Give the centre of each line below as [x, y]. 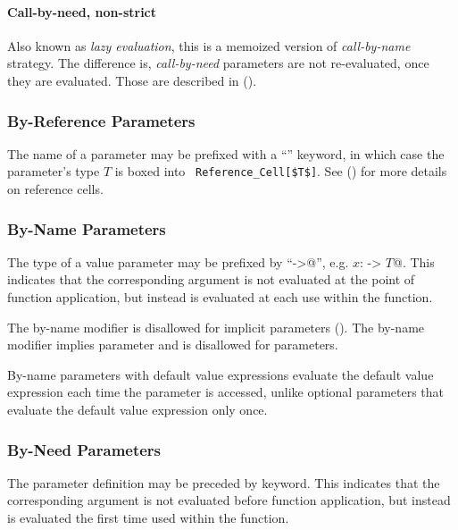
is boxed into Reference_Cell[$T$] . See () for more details [281, 171]
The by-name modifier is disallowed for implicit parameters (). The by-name [216, 327]
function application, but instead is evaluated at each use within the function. [220, 297]
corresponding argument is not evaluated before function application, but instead [229, 500]
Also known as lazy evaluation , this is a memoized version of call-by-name [209, 45]
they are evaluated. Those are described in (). [132, 80]
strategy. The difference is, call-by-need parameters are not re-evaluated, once [218, 63]
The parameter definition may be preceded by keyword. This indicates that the [224, 482]
